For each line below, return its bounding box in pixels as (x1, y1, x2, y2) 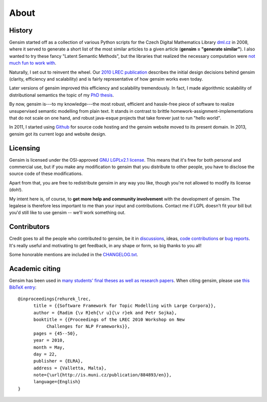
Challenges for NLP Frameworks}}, (46, 324, 131, 329)
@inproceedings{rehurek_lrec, (18, 296, 91, 302)
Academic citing (9, 265, 61, 273)
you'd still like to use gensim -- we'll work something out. (9, 210, 126, 216)
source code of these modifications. (9, 171, 83, 177)
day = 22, (33, 351, 57, 357)
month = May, (33, 344, 65, 350)
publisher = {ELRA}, (33, 358, 84, 364)
